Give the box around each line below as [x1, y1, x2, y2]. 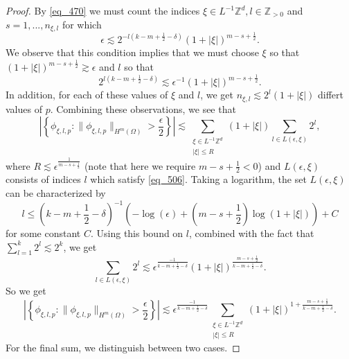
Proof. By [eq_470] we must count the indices [6, 3, 200, 17]
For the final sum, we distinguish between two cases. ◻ [6, 340, 240, 354]
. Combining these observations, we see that [50, 101, 236, 116]
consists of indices [6, 172, 81, 186]
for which [62, 17, 102, 31]
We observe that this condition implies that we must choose [6, 45, 259, 60]
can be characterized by [6, 186, 106, 200]
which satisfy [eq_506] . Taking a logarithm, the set [90, 172, 307, 186]
